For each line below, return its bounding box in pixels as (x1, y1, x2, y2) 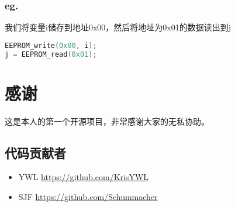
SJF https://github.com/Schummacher (18, 191, 158, 203)
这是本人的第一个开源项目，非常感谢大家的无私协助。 (5, 115, 209, 127)
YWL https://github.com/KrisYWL (18, 171, 149, 183)
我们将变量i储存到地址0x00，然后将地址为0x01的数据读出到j (5, 21, 231, 33)
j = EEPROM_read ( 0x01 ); (5, 50, 97, 58)
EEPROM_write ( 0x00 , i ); (5, 41, 97, 50)
